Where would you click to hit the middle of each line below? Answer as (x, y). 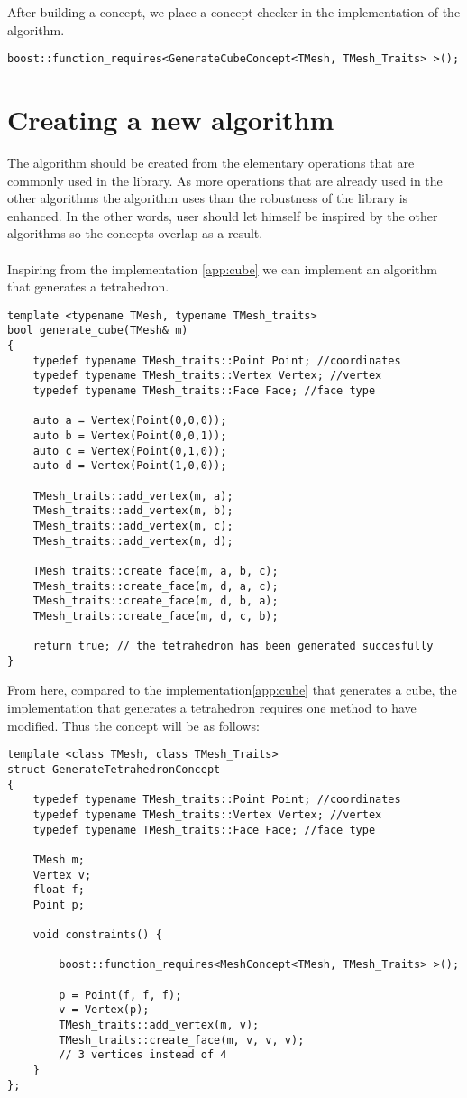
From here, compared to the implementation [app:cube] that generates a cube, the (232, 690)
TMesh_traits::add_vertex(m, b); (133, 511)
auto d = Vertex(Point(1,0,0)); (130, 466)
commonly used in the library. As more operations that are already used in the (225, 180)
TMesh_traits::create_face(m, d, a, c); (156, 586)
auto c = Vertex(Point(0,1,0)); (130, 451)
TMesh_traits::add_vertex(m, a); (133, 496)
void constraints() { (97, 935)
